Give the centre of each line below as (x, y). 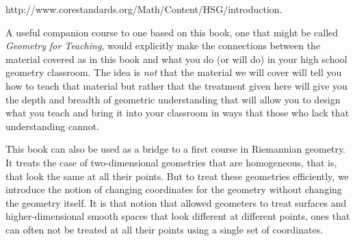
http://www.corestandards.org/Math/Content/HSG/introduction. (144, 9)
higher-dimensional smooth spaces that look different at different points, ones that (178, 216)
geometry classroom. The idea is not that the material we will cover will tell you (174, 72)
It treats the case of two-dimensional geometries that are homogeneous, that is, (171, 162)
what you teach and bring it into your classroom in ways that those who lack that (177, 113)
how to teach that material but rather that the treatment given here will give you (176, 85)
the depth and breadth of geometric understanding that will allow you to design (173, 99)
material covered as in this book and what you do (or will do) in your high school (176, 59)
